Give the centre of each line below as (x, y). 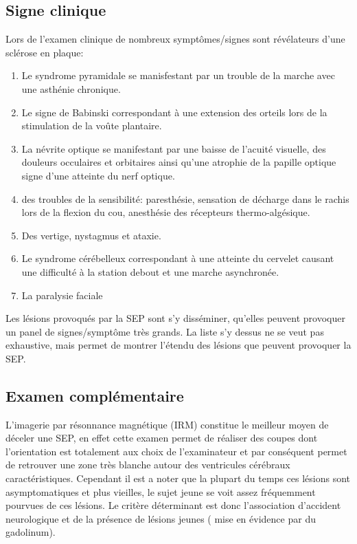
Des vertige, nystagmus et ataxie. (91, 235)
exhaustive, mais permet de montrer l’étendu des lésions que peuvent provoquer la (178, 345)
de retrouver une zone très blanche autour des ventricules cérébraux (148, 465)
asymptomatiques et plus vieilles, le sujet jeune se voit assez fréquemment (161, 491)
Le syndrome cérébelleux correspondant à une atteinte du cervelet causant (178, 258)
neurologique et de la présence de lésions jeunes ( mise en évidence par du (161, 518)
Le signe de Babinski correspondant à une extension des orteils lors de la (174, 112)
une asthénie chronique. (71, 88)
